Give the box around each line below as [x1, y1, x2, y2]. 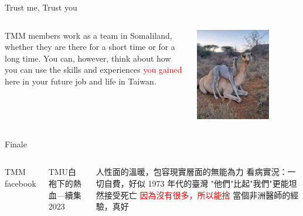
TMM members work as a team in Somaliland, [5, 29, 172, 41]
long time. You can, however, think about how [5, 52, 171, 64]
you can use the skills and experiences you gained [5, 63, 182, 76]
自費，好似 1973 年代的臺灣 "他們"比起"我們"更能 [104, 177, 289, 190]
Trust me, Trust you [5, 1, 77, 13]
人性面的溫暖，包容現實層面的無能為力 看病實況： [96, 166, 288, 178]
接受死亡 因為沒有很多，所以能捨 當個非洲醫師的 [104, 188, 291, 201]
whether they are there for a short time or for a [5, 41, 175, 53]
